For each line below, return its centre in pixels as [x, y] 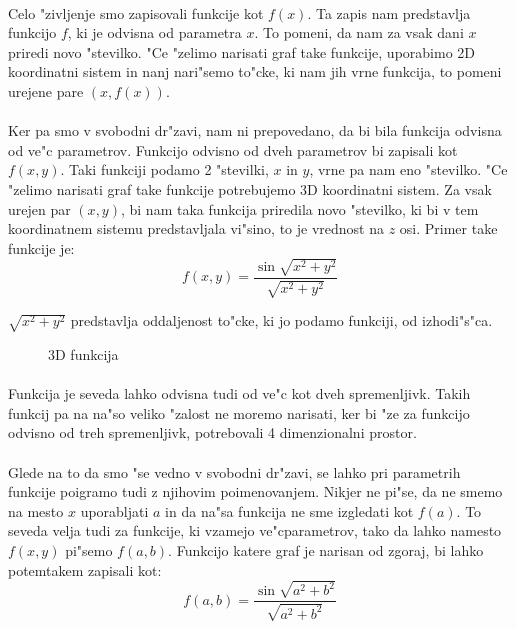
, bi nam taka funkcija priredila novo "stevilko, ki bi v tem [299, 208]
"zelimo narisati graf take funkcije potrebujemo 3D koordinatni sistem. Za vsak [250, 188]
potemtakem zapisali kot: [85, 569]
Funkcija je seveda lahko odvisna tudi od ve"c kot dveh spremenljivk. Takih [239, 393]
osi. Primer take [448, 228]
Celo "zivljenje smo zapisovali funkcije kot [136, 12]
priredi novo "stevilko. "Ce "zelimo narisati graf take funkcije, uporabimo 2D [241, 51]
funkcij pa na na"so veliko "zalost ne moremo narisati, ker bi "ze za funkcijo [239, 412]
